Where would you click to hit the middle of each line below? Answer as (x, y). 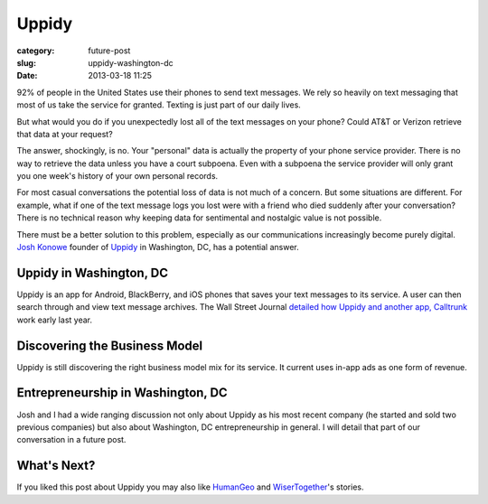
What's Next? (56, 466)
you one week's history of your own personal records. (117, 176)
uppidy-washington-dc (131, 62)
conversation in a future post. (71, 440)
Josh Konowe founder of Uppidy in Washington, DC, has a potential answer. (158, 247)
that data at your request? (65, 134)
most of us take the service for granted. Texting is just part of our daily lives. (159, 105)
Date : (27, 76)
